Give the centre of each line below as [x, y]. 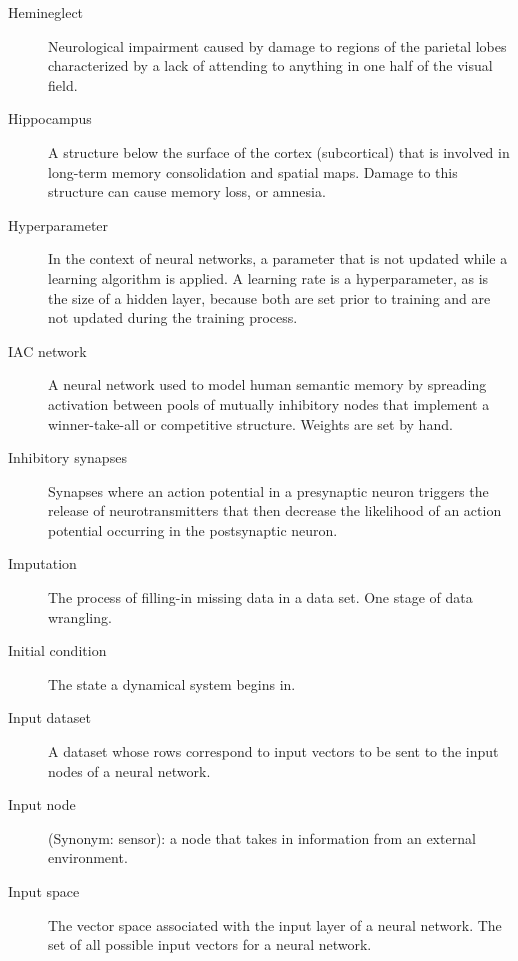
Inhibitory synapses [67, 457]
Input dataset [49, 717]
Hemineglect [46, 12]
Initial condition [57, 650]
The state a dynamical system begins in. [172, 683]
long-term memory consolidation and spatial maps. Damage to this [253, 171]
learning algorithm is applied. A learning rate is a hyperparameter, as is [268, 277]
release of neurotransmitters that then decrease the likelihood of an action [275, 510]
